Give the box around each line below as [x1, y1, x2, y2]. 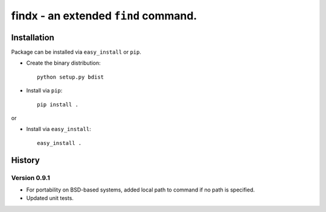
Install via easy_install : [26, 126, 91, 133]
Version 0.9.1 [11, 173, 51, 182]
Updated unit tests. [26, 194, 74, 202]
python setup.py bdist [37, 73, 104, 80]
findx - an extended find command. [11, 9, 197, 22]
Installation [11, 32, 54, 42]
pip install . [37, 101, 78, 108]
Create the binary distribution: [26, 59, 101, 66]
